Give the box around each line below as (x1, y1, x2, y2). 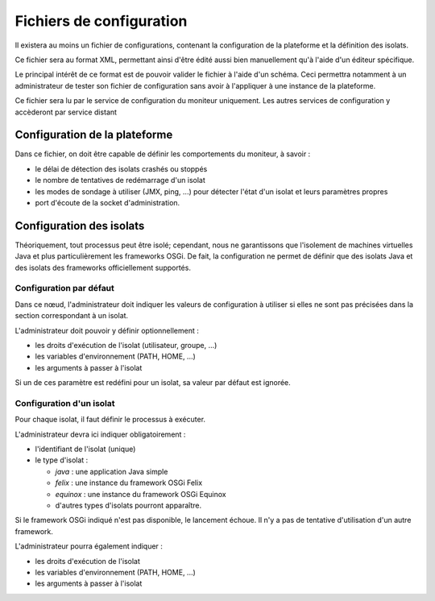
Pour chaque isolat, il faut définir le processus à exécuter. (14, 415, 205, 425)
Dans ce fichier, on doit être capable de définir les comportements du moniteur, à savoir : (14, 149, 311, 159)
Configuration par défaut (14, 283, 114, 294)
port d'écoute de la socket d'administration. (35, 197, 180, 207)
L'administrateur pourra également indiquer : (14, 541, 163, 551)
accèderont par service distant (14, 107, 117, 117)
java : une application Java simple (55, 466, 168, 476)
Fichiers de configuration (14, 12, 188, 30)
